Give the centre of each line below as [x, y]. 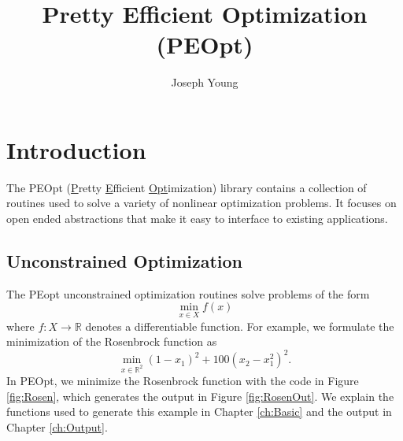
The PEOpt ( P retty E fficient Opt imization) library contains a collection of [187, 187]
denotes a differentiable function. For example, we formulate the [240, 326]
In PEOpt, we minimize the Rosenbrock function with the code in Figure [183, 381]
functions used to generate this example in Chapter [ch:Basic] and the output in [199, 411]
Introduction [76, 149]
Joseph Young [205, 82]
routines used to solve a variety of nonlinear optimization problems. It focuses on [201, 203]
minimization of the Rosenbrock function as [112, 341]
